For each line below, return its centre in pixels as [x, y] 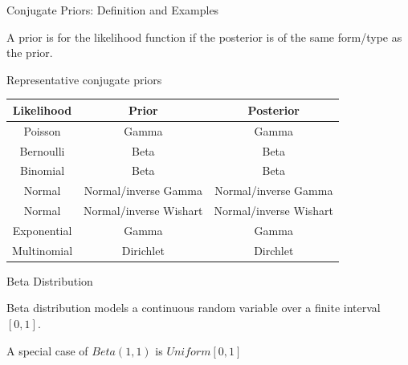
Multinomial [43, 250]
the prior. [30, 53]
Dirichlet [143, 250]
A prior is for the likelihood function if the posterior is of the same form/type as [204, 36]
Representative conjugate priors [84, 79]
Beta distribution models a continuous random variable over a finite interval [194, 308]
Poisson [42, 130]
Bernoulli [42, 150]
